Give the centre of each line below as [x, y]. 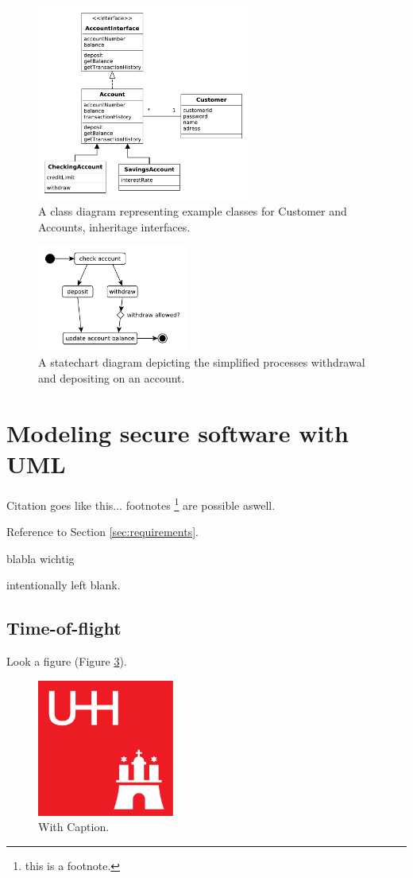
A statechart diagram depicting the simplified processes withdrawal [202, 362]
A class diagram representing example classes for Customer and [193, 211]
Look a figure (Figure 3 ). [67, 661]
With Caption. [74, 827]
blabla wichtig [41, 558]
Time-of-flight [64, 628]
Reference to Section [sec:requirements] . [102, 532]
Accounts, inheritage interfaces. [114, 226]
